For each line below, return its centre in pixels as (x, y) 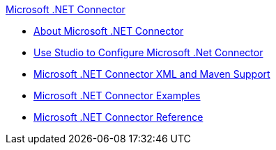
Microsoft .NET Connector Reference (118, 117)
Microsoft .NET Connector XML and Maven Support (152, 74)
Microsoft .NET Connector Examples (117, 95)
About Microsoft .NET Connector (109, 31)
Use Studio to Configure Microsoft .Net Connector (148, 52)
